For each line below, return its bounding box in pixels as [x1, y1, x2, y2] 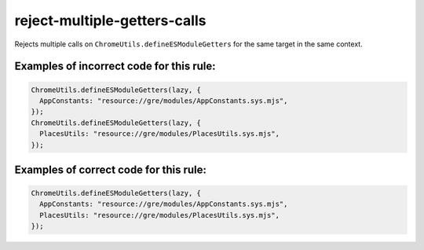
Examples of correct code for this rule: [14, 163, 207, 176]
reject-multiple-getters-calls [14, 12, 207, 29]
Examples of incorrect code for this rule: [14, 60, 216, 73]
